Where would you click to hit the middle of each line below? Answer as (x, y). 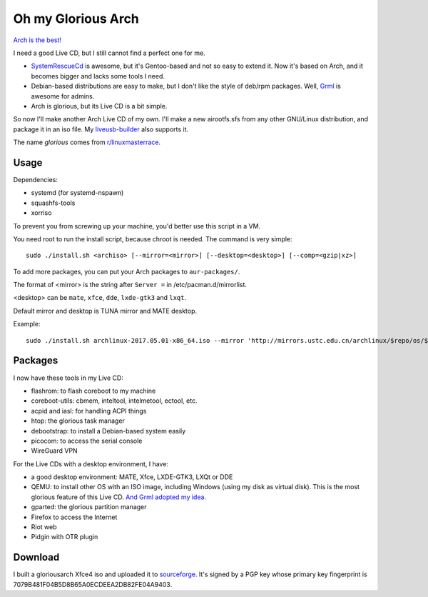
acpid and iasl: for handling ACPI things (89, 411)
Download (36, 557)
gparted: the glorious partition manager (89, 507)
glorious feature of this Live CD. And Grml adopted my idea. (119, 497)
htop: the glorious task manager (78, 421)
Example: (27, 324)
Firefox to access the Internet (74, 517)
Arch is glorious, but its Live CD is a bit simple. (99, 106)
